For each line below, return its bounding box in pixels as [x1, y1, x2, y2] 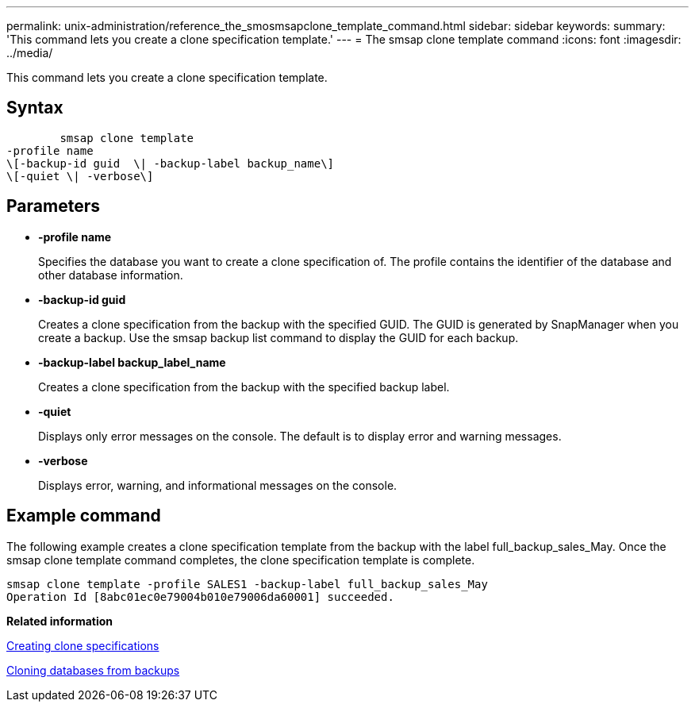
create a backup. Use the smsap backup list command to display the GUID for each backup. [38, 330, 519, 344]
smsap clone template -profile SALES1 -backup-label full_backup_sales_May [6, 577, 488, 591]
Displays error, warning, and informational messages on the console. [38, 478, 397, 492]
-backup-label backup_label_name [38, 355, 226, 369]
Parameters [6, 196, 100, 217]
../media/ [6, 46, 53, 60]
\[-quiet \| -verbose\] [6, 169, 154, 183]
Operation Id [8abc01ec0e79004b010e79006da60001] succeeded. [6, 590, 394, 603]
